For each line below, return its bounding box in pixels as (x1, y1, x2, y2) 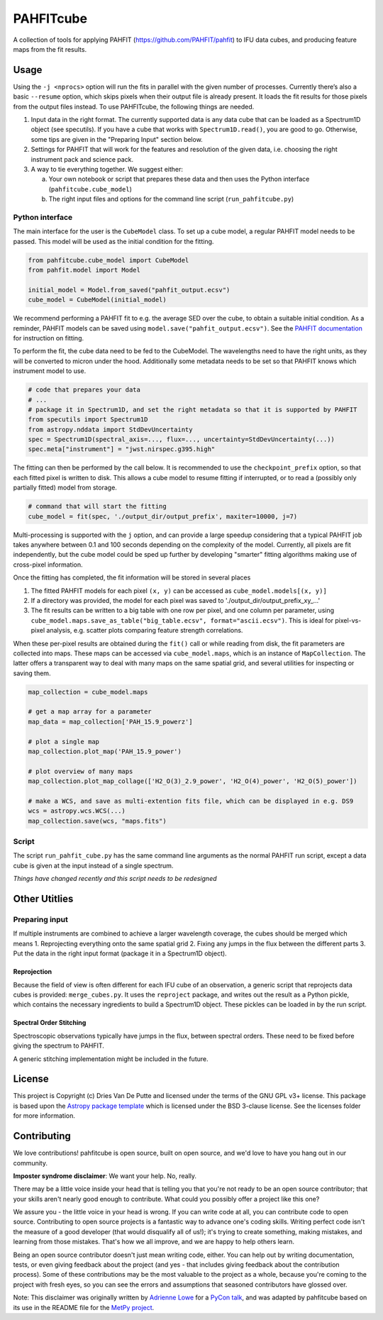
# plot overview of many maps (28, 767, 133, 775)
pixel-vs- (334, 616, 362, 624)
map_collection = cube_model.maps (28, 688, 148, 696)
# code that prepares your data (28, 386, 141, 394)
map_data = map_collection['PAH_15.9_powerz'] (28, 717, 193, 726)
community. (13, 1158, 48, 1167)
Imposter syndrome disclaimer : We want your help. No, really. (13, 1171, 197, 1180)
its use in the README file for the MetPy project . (13, 1303, 155, 1311)
